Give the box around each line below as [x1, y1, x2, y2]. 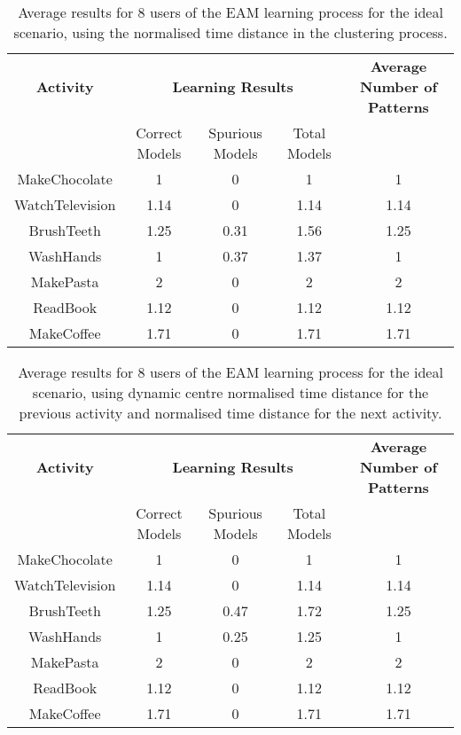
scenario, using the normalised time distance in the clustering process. [13, 22, 448, 43]
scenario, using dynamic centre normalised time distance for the [32, 382, 429, 403]
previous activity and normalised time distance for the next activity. [19, 403, 442, 423]
